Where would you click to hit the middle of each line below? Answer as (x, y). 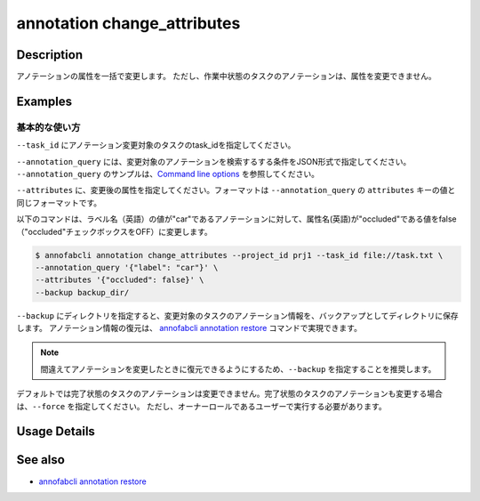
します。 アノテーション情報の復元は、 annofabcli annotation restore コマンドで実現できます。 (189, 328)
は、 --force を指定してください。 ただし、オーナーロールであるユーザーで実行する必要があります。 (201, 406)
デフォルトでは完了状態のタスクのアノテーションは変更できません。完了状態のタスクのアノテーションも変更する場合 (230, 394)
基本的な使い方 (48, 127)
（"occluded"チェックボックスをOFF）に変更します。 (114, 231)
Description (50, 55)
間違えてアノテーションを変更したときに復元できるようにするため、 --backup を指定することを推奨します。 (238, 368)
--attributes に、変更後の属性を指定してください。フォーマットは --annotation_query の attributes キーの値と (236, 190)
